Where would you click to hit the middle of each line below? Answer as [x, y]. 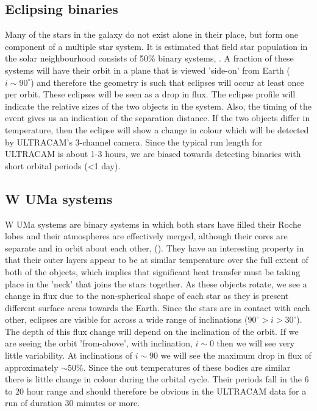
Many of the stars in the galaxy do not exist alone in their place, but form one [152, 34]
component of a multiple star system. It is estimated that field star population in [156, 46]
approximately [32, 367]
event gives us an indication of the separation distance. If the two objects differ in [158, 118]
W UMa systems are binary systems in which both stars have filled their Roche [153, 224]
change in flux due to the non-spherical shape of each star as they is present [147, 296]
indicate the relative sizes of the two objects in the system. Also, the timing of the [158, 106]
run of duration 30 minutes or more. [73, 403]
